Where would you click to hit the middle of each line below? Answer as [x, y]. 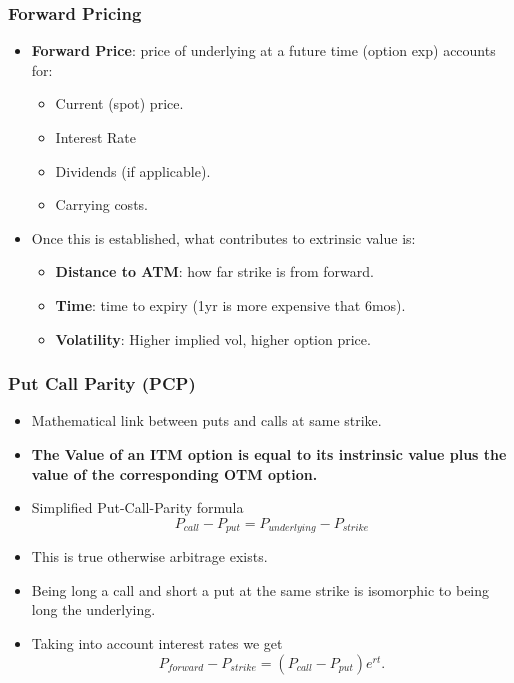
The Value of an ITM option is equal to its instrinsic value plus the [269, 453]
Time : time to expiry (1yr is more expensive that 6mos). [230, 304]
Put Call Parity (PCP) [102, 383]
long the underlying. [93, 609]
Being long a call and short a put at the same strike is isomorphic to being [260, 589]
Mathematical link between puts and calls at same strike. [206, 420]
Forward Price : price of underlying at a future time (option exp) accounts [263, 50]
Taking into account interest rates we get [157, 642]
